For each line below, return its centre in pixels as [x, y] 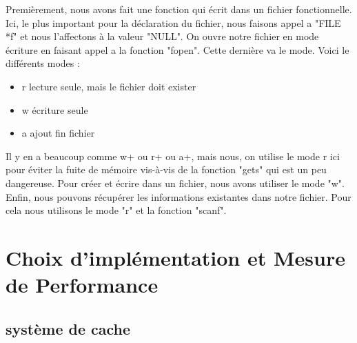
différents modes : [43, 63]
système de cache [68, 328]
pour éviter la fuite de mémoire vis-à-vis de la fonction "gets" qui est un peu [166, 169]
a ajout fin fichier [58, 133]
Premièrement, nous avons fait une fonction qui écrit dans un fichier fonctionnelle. [179, 9]
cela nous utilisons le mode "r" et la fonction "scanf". [116, 210]
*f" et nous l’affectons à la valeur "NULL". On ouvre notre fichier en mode [162, 36]
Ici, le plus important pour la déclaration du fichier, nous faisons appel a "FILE [173, 22]
